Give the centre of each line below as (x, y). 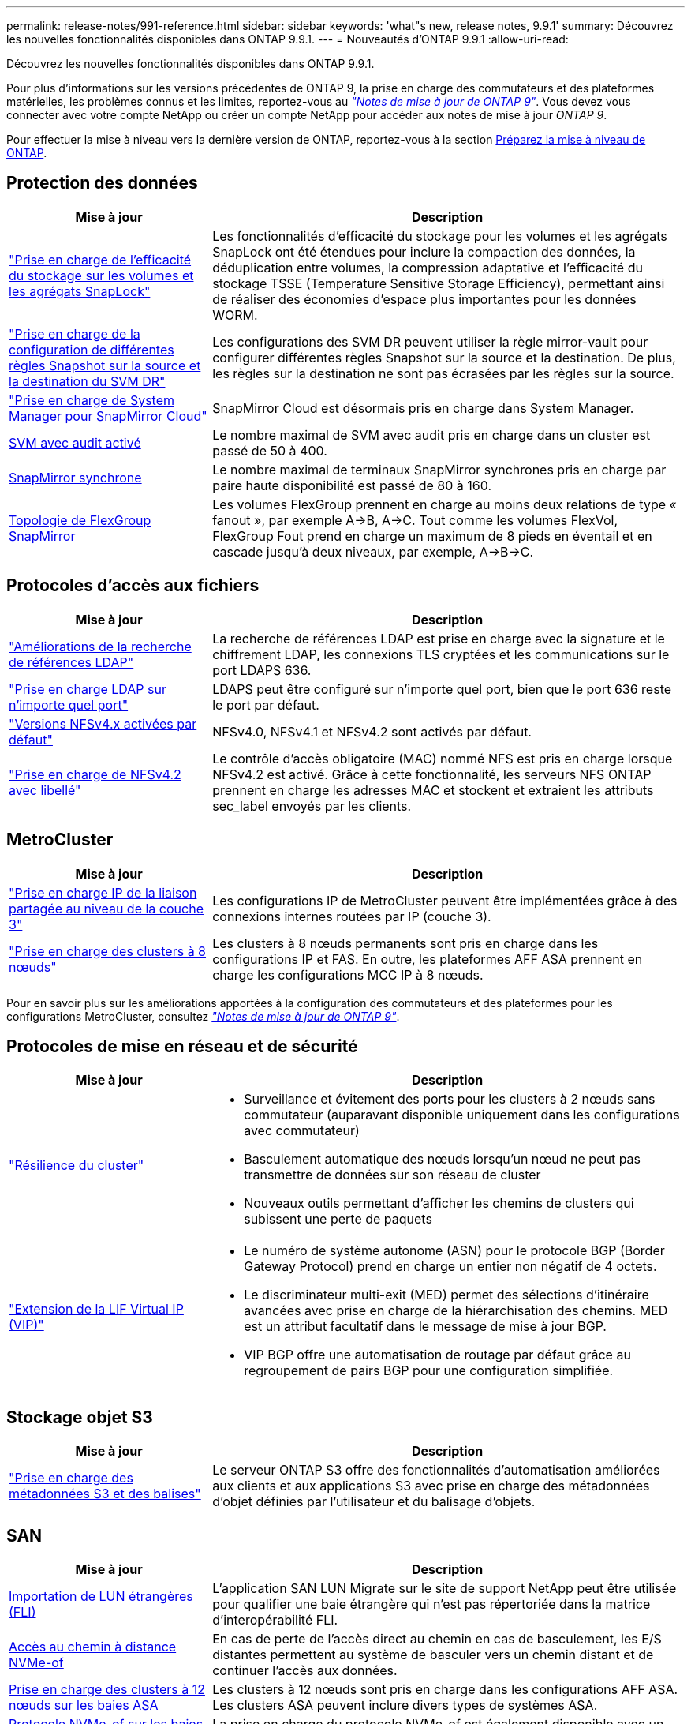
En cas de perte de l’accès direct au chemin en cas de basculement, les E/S (437, 1639)
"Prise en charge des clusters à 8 (108, 951)
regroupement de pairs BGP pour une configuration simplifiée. (429, 1371)
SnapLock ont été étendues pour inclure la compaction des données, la (424, 251)
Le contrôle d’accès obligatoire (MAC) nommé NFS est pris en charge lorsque (443, 758)
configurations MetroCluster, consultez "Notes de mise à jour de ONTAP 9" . (203, 1016)
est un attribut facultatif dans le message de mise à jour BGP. (425, 1327)
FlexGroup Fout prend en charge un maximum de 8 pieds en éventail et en (432, 536)
